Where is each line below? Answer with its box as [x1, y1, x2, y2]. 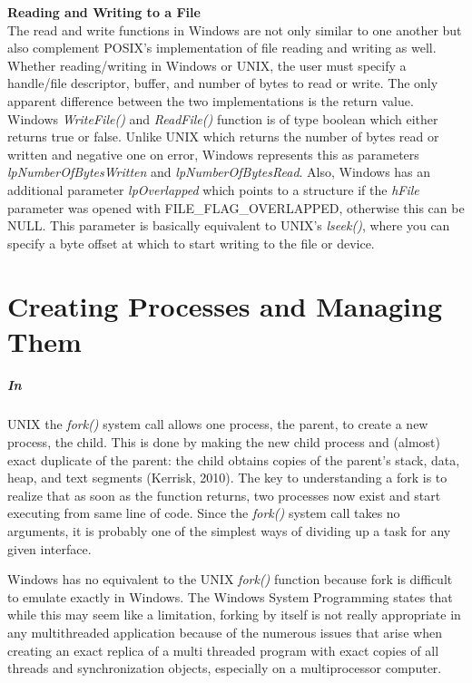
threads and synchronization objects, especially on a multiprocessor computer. [7, 659, 442, 678]
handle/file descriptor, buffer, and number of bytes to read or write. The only [7, 73, 438, 93]
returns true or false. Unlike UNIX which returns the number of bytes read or [7, 127, 439, 146]
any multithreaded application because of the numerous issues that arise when [7, 622, 442, 641]
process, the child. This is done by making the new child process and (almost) [7, 433, 440, 452]
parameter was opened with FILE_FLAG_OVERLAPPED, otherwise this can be [7, 198, 465, 217]
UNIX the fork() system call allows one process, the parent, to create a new [7, 415, 428, 434]
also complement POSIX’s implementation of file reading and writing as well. [7, 38, 437, 57]
